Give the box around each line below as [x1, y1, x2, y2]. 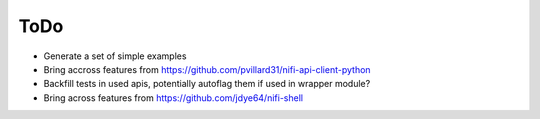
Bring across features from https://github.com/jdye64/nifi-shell [43, 91, 304, 104]
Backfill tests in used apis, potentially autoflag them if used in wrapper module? [43, 78, 371, 90]
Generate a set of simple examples [43, 50, 187, 62]
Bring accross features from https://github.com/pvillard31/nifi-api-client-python [43, 63, 371, 75]
